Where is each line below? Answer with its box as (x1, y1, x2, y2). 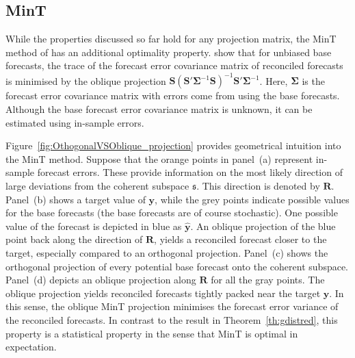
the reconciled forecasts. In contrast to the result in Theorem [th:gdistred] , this (5, 312, 338, 327)
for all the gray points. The (211, 272, 325, 287)
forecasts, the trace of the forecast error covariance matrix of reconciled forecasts (5, 58, 343, 73)
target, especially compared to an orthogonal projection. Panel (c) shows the (5, 246, 328, 260)
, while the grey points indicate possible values (155, 192, 350, 206)
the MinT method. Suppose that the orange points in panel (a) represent (5, 151, 313, 166)
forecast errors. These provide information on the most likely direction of (37, 165, 343, 179)
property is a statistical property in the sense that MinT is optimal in (5, 326, 298, 340)
